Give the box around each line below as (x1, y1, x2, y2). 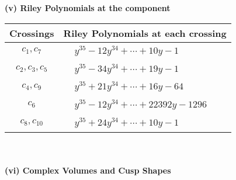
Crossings (9, 26, 54, 40)
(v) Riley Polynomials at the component (5, 2, 171, 13)
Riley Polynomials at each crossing (63, 26, 227, 40)
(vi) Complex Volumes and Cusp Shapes (5, 164, 171, 176)
